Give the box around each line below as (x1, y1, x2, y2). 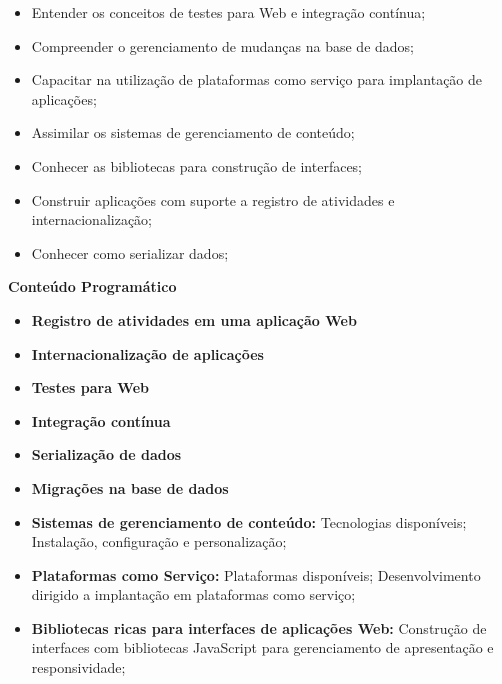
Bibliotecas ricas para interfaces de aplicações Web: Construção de (31, 617, 487, 638)
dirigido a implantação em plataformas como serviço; (31, 584, 356, 605)
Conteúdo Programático (8, 276, 177, 297)
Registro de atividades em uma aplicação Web (31, 309, 357, 330)
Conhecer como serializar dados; (31, 242, 229, 263)
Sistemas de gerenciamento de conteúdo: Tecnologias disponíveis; (31, 511, 467, 532)
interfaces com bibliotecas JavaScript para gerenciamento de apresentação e (31, 637, 494, 658)
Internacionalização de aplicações (31, 343, 264, 364)
